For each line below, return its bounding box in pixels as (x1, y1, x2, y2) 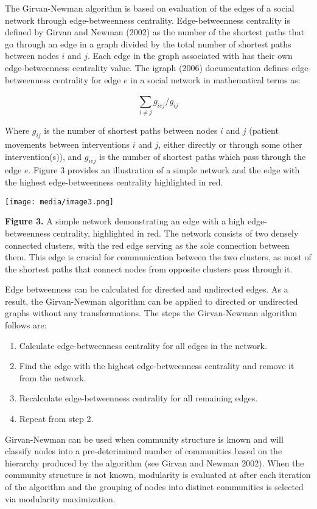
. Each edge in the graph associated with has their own (87, 49, 293, 62)
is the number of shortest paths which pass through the (99, 150, 306, 162)
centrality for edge (53, 73, 121, 86)
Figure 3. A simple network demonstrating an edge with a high (5, 215, 245, 227)
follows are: (5, 319, 47, 331)
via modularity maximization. (5, 492, 116, 505)
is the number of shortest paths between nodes (44, 124, 218, 137)
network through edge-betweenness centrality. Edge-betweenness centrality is (5, 13, 290, 26)
